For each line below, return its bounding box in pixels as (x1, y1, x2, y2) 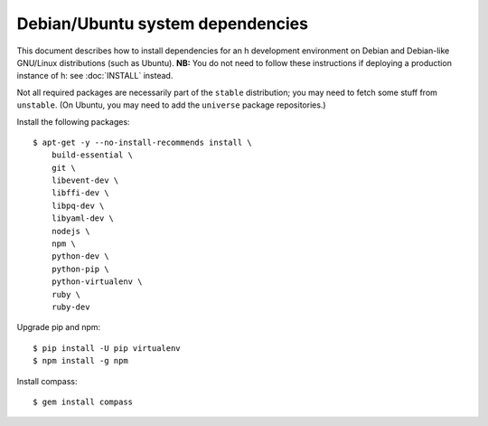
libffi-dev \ (51, 188, 109, 198)
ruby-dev (51, 301, 90, 312)
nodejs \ (51, 226, 90, 236)
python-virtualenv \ (51, 277, 143, 287)
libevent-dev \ (51, 175, 119, 185)
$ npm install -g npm (33, 355, 128, 366)
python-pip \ (51, 263, 109, 274)
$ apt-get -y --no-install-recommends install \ (33, 137, 252, 147)
